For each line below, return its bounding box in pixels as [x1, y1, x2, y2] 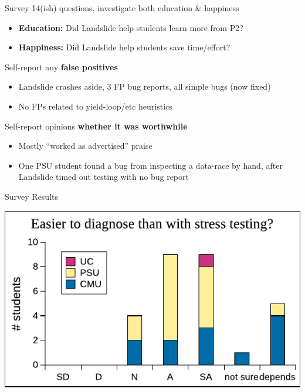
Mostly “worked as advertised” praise [18, 139, 152, 152]
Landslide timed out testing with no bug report [18, 171, 189, 183]
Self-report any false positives [5, 60, 118, 73]
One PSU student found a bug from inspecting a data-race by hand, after [18, 159, 283, 171]
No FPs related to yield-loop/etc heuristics [18, 100, 172, 112]
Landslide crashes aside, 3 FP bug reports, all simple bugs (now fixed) [18, 80, 271, 93]
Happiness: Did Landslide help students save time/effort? [18, 41, 231, 53]
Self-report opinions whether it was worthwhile [5, 120, 188, 132]
